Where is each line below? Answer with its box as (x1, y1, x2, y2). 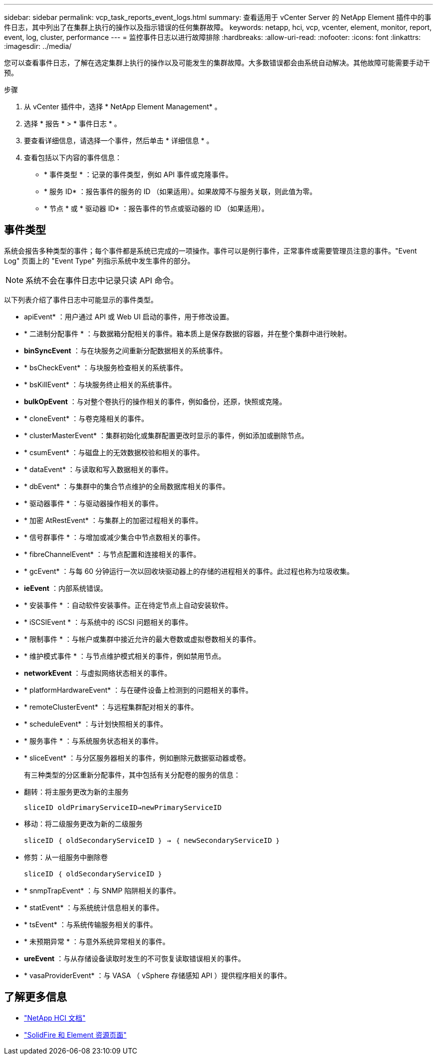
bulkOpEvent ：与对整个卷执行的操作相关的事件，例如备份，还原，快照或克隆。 (24, 397, 286, 406)
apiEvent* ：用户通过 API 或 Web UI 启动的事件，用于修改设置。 (24, 312, 233, 321)
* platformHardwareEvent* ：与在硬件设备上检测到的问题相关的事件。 (24, 685, 253, 694)
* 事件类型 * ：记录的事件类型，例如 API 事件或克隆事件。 (44, 170, 233, 179)
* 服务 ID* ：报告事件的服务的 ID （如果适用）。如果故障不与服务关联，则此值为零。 (44, 187, 317, 196)
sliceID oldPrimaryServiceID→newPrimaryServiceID (24, 803, 222, 811)
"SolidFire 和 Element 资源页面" (24, 1030, 127, 1039)
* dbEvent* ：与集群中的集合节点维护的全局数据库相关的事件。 (24, 482, 230, 491)
